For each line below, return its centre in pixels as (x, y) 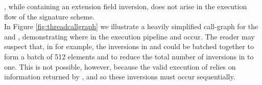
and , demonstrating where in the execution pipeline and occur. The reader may (129, 36)
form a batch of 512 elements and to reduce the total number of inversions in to (129, 56)
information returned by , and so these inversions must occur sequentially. (120, 77)
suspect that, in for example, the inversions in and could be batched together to (129, 46)
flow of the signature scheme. (50, 16)
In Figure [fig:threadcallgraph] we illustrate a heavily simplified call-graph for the (131, 26)
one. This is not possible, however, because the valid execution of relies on (120, 66)
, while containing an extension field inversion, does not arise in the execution (126, 6)
